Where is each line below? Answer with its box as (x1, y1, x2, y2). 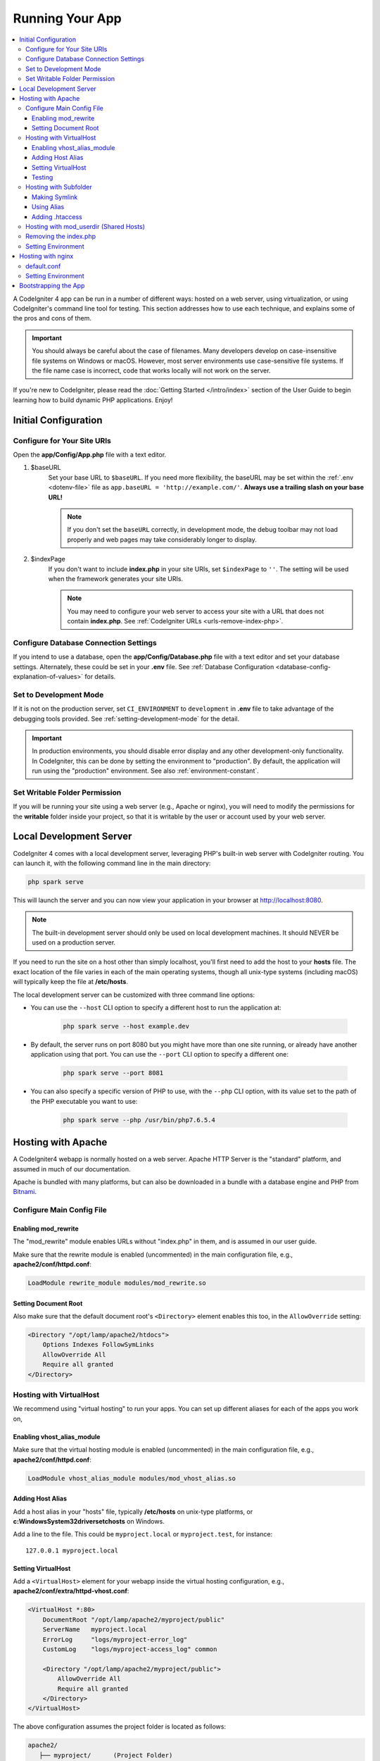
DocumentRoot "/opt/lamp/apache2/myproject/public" (42, 1615, 225, 1624)
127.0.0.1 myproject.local (25, 1546, 119, 1555)
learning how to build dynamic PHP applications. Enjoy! (13, 395, 173, 404)
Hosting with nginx (19, 252, 74, 261)
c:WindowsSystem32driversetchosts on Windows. (13, 1517, 165, 1525)
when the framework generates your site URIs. (48, 574, 183, 583)
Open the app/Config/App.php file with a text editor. (13, 450, 167, 459)
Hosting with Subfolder (25, 183, 92, 192)
